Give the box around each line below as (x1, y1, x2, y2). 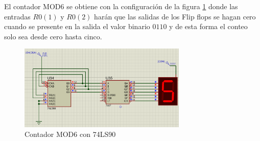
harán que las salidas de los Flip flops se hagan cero (94, 11, 256, 21)
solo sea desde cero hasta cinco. (4, 31, 102, 41)
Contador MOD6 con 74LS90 (25, 129, 116, 139)
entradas (4, 11, 31, 21)
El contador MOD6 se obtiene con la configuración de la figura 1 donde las (4, 1, 238, 11)
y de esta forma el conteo (169, 21, 248, 32)
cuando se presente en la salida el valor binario (4, 21, 150, 32)
